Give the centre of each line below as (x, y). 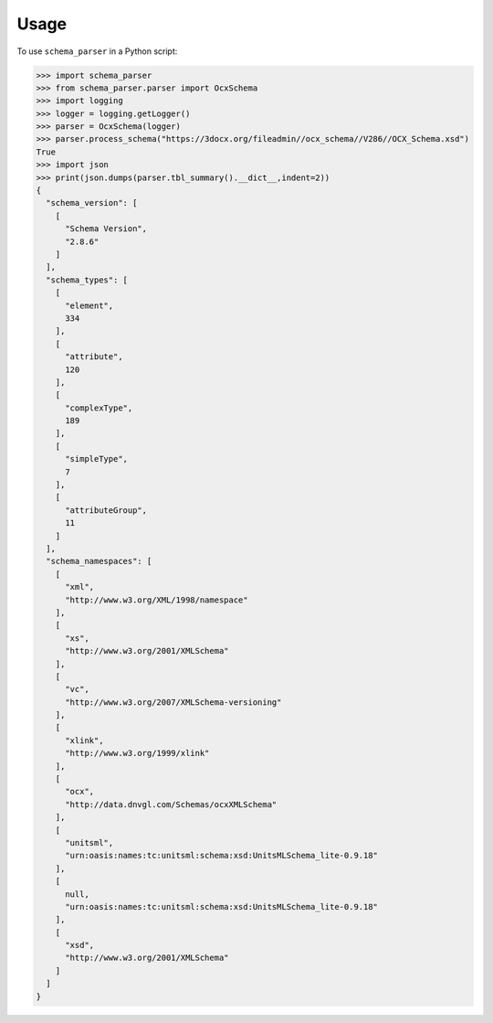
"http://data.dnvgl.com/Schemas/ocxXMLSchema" (171, 804)
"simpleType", (96, 459)
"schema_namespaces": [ (99, 561)
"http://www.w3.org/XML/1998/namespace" (157, 600)
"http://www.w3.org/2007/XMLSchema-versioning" (173, 702)
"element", (89, 305)
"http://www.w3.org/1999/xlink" (137, 753)
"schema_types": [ (87, 280)
